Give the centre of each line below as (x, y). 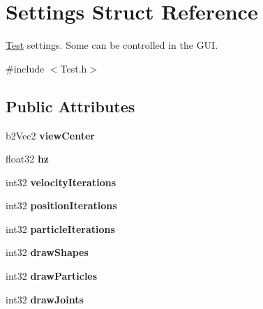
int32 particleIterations (60, 228)
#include (25, 68)
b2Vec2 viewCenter (50, 135)
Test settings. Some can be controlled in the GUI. (112, 45)
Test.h (74, 68)
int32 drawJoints (45, 299)
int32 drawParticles (52, 276)
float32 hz (28, 159)
